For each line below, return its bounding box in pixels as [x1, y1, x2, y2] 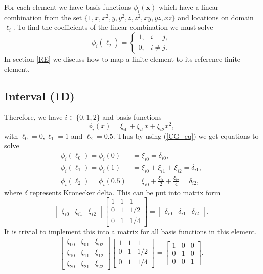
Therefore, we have [4, 112, 63, 122]
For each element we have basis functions [4, 2, 131, 12]
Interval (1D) [4, 88, 75, 103]
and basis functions [102, 112, 162, 122]
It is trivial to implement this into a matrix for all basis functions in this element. [4, 226, 257, 237]
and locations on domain [178, 12, 254, 22]
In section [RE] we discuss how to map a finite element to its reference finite [4, 53, 241, 64]
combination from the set [4, 12, 82, 22]
